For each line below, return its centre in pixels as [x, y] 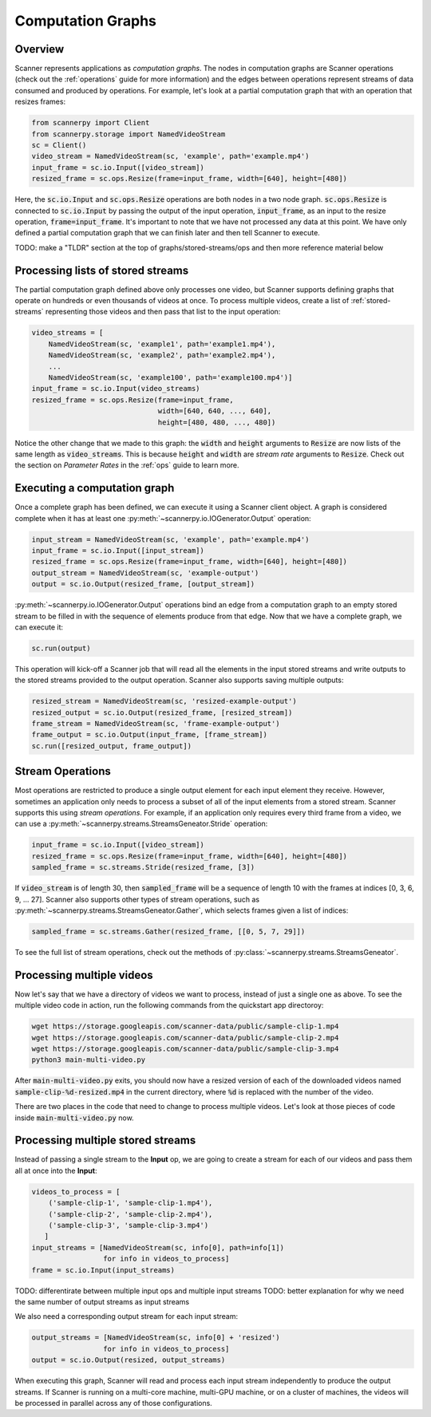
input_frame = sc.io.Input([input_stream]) [118, 550]
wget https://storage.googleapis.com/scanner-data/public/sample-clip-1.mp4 [185, 1026]
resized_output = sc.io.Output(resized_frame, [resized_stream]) [162, 712]
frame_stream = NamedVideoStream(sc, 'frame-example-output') [156, 724]
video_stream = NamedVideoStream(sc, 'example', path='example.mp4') [170, 156]
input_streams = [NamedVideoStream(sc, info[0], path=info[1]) [158, 1247]
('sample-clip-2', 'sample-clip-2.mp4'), [130, 1214]
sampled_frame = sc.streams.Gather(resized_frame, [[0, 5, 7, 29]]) [168, 931]
